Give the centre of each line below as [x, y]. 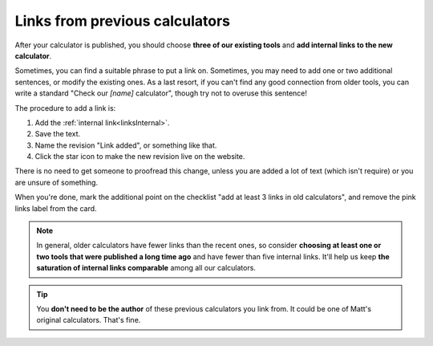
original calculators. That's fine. [89, 320]
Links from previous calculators [123, 21]
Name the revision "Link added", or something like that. [126, 145]
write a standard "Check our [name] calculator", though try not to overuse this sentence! [161, 93]
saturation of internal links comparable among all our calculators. [146, 268]
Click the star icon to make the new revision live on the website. [140, 157]
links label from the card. [56, 208]
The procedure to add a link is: [65, 108]
